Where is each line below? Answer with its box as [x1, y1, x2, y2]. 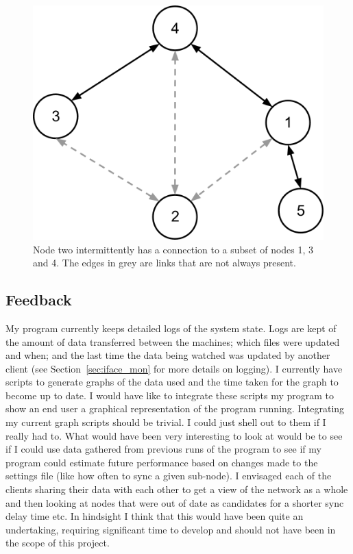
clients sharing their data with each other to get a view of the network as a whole [5, 482, 348, 496]
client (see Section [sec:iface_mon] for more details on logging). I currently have [5, 361, 343, 375]
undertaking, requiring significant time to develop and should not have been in [5, 522, 336, 536]
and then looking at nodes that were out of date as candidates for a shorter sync [5, 495, 344, 509]
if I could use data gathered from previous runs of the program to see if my [5, 442, 321, 456]
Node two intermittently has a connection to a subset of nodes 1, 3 [33, 242, 314, 256]
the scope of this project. [5, 536, 110, 550]
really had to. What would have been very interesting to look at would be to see [5, 428, 343, 442]
